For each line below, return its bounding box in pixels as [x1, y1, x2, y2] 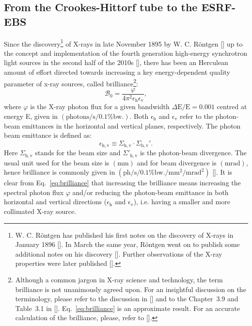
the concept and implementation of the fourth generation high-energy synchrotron [4, 48, 247, 58]
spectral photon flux [4, 187, 64, 197]
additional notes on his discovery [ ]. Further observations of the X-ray [15, 248, 222, 259]
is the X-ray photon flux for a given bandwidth [30, 101, 170, 112]
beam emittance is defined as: [4, 130, 92, 140]
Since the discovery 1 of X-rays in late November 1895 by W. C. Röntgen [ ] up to [4, 37, 243, 49]
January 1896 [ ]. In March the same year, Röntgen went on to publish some [15, 239, 240, 249]
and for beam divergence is [137, 157, 217, 167]
